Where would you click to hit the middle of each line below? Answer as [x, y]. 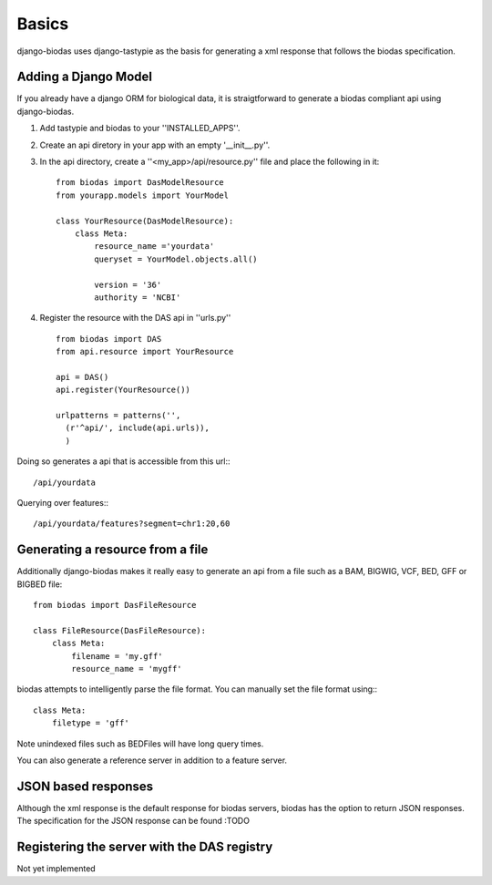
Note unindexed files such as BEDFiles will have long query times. [140, 744]
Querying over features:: [63, 503]
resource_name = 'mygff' [127, 669]
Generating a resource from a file [113, 550]
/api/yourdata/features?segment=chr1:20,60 [132, 524]
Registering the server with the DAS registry [145, 847]
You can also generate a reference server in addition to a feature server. [152, 760]
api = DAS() [82, 377]
